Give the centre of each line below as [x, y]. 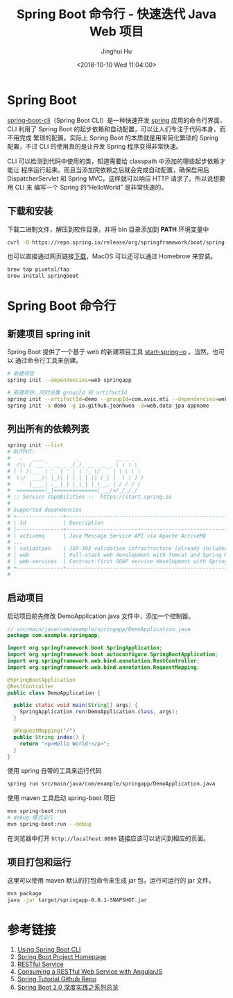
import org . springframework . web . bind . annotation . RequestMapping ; [103, 667]
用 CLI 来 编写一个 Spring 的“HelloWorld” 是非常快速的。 [87, 187]
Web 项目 [116, 32]
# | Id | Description [55, 523]
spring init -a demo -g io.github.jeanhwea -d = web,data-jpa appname [108, 406]
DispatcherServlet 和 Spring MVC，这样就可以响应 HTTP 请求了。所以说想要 [116, 178]
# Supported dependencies [44, 510]
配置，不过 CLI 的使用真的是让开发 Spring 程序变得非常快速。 [95, 146]
